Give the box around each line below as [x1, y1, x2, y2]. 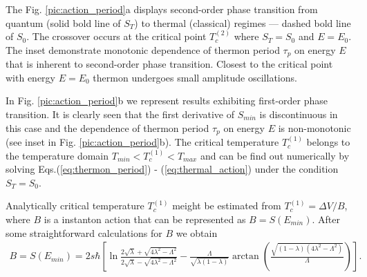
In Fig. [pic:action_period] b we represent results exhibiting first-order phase [6, 93, 328, 108]
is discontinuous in [259, 107, 338, 122]
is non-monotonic [278, 120, 351, 135]
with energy [6, 70, 55, 84]
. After [312, 212, 340, 227]
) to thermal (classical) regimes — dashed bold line [134, 15, 351, 30]
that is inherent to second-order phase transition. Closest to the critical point [6, 57, 333, 71]
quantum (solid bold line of [6, 15, 121, 30]
